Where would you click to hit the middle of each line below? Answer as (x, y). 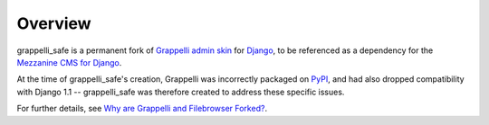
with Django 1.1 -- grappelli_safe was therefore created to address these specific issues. (181, 92)
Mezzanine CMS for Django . (69, 62)
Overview (54, 23)
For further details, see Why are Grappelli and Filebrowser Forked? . (142, 109)
